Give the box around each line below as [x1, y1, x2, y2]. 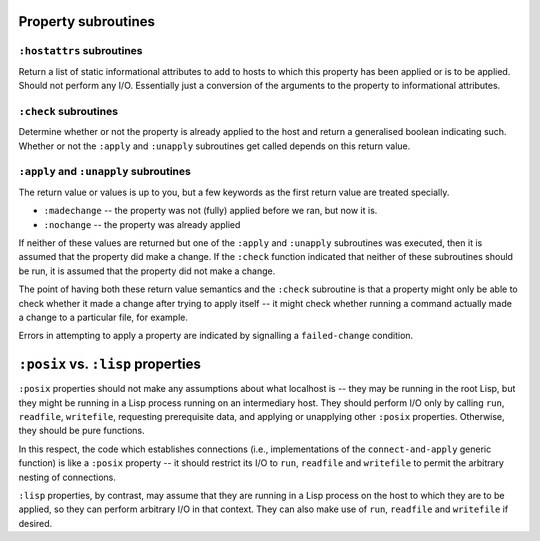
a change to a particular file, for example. [18, 311, 189, 323]
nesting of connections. [18, 471, 117, 483]
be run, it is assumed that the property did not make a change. [18, 265, 276, 277]
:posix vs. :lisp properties [18, 356, 202, 373]
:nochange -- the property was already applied [43, 218, 241, 230]
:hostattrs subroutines [18, 44, 144, 58]
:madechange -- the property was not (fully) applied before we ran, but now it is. [43, 205, 378, 217]
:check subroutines [18, 104, 119, 118]
